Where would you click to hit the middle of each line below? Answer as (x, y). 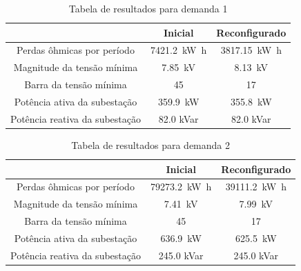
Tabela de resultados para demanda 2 (150, 144)
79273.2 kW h (181, 187)
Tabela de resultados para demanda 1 (148, 8)
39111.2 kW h (256, 187)
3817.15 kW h (251, 50)
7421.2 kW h (179, 50)
